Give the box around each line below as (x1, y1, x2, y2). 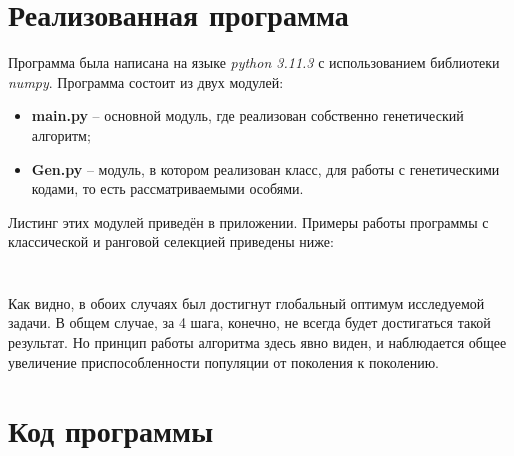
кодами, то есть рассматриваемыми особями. (31, 178, 304, 199)
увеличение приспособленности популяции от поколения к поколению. (8, 351, 439, 372)
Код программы (8, 410, 213, 451)
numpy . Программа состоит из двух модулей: (8, 71, 284, 92)
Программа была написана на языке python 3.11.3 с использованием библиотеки (8, 52, 500, 73)
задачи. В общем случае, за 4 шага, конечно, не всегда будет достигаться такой (8, 312, 491, 333)
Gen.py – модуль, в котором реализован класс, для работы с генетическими (31, 158, 500, 179)
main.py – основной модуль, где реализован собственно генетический (31, 105, 464, 126)
